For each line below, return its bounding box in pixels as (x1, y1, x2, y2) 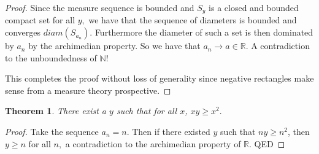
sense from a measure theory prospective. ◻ (5, 83, 171, 96)
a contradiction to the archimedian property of (65, 137, 241, 150)
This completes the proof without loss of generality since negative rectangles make (5, 72, 314, 85)
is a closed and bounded (209, 1, 299, 13)
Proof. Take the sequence (5, 125, 99, 138)
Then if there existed (132, 125, 210, 138)
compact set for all (5, 13, 75, 26)
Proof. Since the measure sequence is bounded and (5, 1, 194, 13)
